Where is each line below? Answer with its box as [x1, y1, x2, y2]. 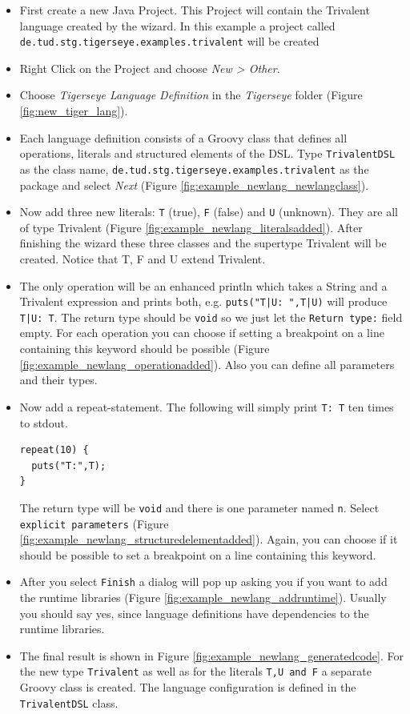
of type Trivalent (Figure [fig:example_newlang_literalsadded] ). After [19, 219, 363, 235]
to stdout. [19, 414, 68, 431]
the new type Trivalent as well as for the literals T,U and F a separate [19, 663, 372, 680]
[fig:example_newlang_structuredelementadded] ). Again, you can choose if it [19, 531, 398, 548]
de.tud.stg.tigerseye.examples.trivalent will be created [19, 33, 320, 50]
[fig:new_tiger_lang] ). [19, 102, 128, 119]
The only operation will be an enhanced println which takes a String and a [19, 277, 388, 294]
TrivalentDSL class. [19, 694, 119, 711]
